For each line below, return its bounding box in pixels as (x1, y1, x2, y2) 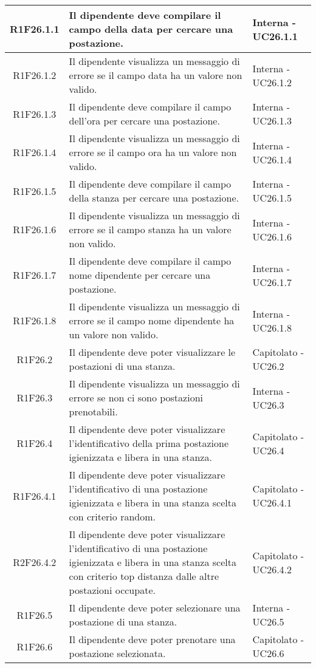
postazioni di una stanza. (69, 359, 176, 373)
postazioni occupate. (69, 583, 156, 597)
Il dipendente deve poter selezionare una (69, 601, 241, 615)
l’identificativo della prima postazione (69, 436, 228, 450)
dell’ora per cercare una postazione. (69, 114, 220, 128)
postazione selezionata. (69, 646, 166, 660)
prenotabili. (69, 404, 118, 418)
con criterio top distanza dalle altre (69, 569, 219, 583)
